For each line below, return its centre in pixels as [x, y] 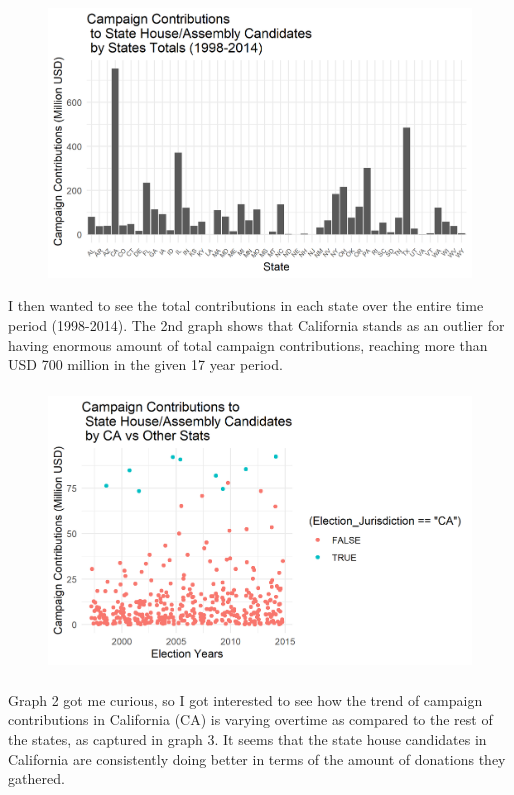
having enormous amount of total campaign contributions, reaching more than [248, 344]
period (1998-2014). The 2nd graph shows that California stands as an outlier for [256, 325]
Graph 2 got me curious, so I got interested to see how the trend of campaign [245, 699]
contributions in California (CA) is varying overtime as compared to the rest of [250, 719]
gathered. [36, 778]
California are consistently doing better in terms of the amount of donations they [257, 758]
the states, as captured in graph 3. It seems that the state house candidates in [247, 739]
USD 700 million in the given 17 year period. [145, 364]
